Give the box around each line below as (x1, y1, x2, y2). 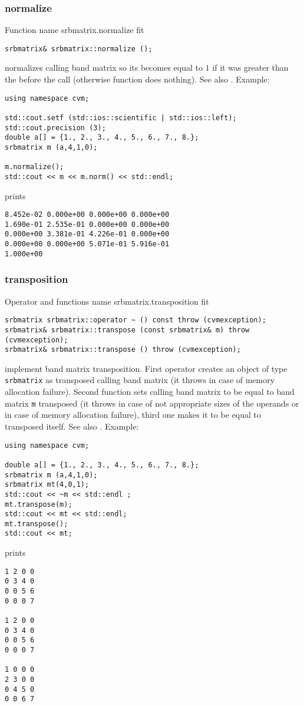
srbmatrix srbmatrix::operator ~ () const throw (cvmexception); (5, 316, 266, 325)
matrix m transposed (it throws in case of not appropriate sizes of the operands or (5, 397, 299, 409)
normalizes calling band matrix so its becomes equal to (5, 61, 203, 74)
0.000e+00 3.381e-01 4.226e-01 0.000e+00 (5, 230, 170, 239)
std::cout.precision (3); (5, 123, 106, 132)
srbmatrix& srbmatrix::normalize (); (5, 44, 153, 53)
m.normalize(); (5, 163, 64, 171)
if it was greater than (212, 61, 289, 74)
